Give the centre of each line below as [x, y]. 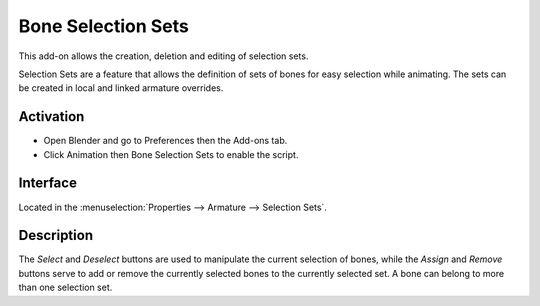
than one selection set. [65, 287]
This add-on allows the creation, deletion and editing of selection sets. [163, 56]
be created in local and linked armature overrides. [121, 88]
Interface [47, 183]
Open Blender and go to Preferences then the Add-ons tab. [165, 141]
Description [56, 235]
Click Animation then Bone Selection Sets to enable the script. [171, 154]
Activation [51, 116]
